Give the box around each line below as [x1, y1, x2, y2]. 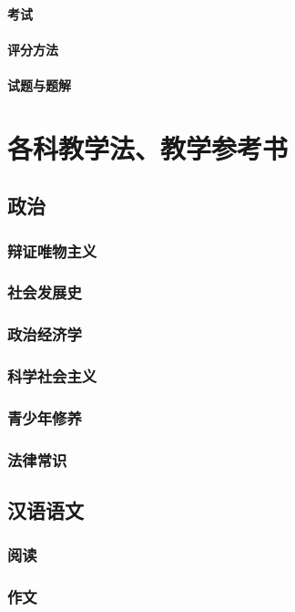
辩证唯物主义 [7, 239, 97, 262]
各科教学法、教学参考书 [7, 129, 289, 166]
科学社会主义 [7, 365, 97, 388]
